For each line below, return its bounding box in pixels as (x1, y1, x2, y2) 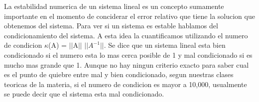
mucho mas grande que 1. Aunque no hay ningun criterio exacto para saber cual (4, 59, 249, 70)
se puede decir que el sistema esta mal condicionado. (4, 89, 164, 99)
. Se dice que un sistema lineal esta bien (104, 40, 226, 50)
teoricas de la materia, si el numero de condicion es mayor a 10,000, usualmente (4, 79, 247, 89)
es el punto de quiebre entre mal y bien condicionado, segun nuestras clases (4, 69, 234, 80)
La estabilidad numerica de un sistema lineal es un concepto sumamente (4, 1, 224, 11)
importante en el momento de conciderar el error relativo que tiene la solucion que (4, 10, 255, 21)
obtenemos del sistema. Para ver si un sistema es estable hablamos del (4, 20, 218, 31)
